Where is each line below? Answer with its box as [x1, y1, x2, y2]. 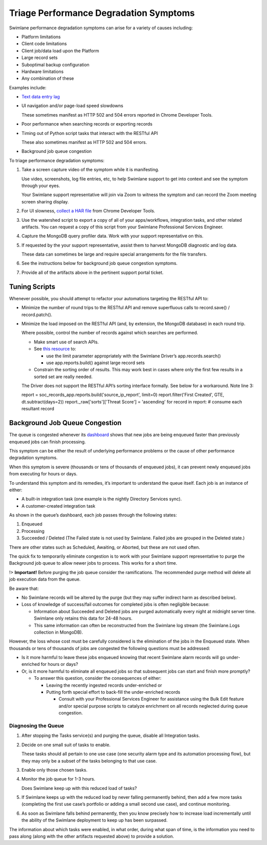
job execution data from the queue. [9, 576, 81, 583]
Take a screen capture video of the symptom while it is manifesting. [21, 167, 159, 173]
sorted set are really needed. [34, 374, 93, 380]
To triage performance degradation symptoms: [9, 157, 105, 163]
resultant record [21, 406, 54, 412]
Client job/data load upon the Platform [21, 48, 99, 54]
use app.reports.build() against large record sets [46, 360, 145, 366]
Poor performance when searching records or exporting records [21, 121, 153, 127]
